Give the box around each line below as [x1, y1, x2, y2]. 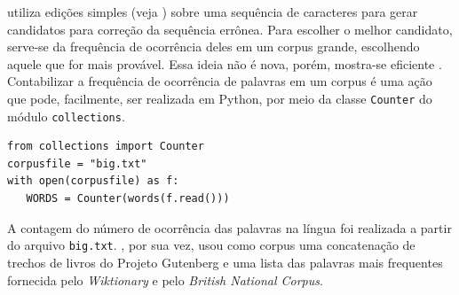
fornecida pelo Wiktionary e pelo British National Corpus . [7, 270, 323, 289]
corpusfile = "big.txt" [7, 157, 147, 170]
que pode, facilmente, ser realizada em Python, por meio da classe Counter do [7, 89, 432, 107]
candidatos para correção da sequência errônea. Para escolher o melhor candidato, [7, 19, 453, 38]
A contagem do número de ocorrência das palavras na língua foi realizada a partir [7, 218, 452, 237]
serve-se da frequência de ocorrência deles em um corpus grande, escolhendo [7, 37, 420, 56]
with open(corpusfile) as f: [7, 175, 179, 188]
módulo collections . [7, 106, 125, 125]
